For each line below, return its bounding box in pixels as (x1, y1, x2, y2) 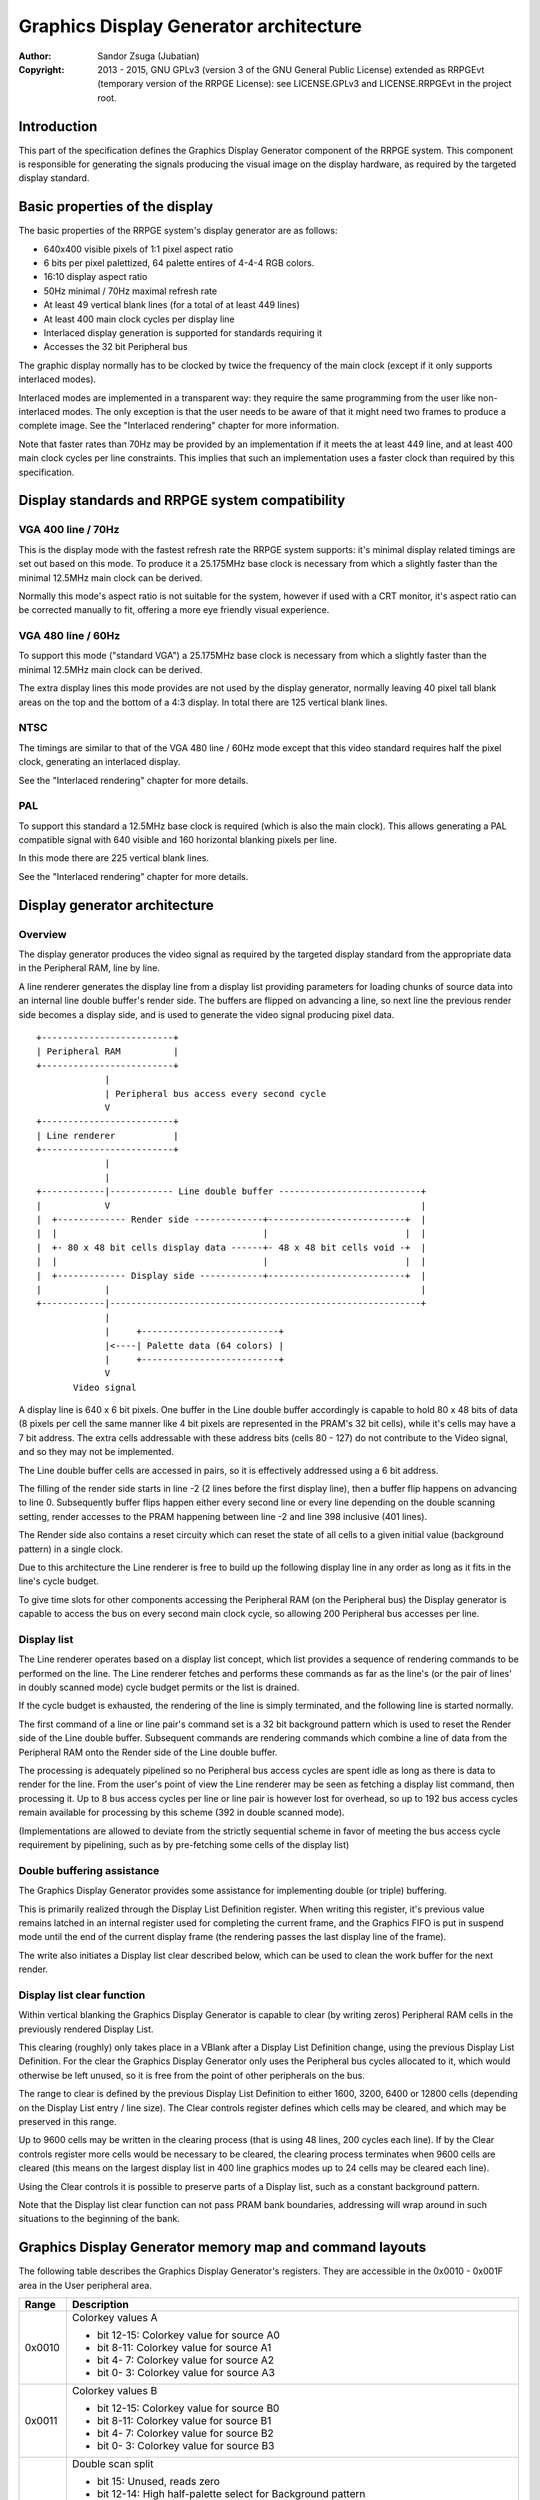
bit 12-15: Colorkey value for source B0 (96, 2401, 280, 2415)
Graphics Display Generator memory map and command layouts (18, 2239, 427, 2256)
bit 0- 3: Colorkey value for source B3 (96, 2439, 275, 2452)
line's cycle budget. (18, 1575, 100, 1587)
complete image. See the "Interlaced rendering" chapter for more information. (18, 420, 340, 432)
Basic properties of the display (18, 198, 214, 215)
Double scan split (71, 2457, 154, 2470)
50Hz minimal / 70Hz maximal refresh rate (43, 285, 218, 297)
